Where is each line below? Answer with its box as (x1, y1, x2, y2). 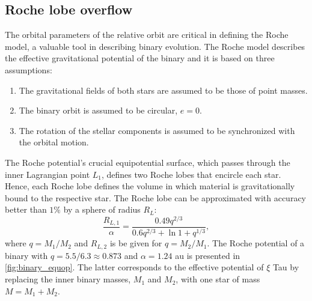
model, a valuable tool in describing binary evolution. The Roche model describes (5, 40, 305, 52)
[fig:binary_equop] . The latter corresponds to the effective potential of (5, 261, 264, 273)
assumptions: (5, 63, 52, 76)
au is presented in (175, 249, 240, 261)
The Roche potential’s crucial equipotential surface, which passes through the (5, 156, 290, 168)
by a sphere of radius (63, 203, 141, 216)
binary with (5, 249, 48, 261)
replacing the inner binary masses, (5, 273, 131, 285)
